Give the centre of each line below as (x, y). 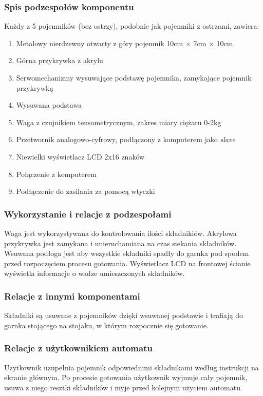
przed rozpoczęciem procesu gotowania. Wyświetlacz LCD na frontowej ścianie (127, 263)
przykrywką (35, 87)
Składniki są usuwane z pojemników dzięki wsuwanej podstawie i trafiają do (124, 315)
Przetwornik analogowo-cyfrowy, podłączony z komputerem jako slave (126, 139)
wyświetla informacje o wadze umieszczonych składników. (95, 273)
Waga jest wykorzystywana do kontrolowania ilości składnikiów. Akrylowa (120, 233)
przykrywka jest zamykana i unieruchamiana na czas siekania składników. (120, 243)
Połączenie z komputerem (56, 174)
